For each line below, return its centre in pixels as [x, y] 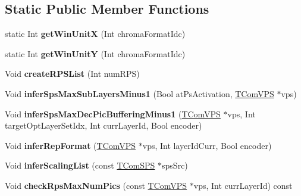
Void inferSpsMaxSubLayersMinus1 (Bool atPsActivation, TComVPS [139, 93]
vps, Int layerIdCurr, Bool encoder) [207, 145]
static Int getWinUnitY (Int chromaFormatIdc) [95, 53]
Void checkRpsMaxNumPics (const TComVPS [96, 185]
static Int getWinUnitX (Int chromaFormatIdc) [95, 34]
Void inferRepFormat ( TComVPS [70, 145]
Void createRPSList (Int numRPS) [72, 74]
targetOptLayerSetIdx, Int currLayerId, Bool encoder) [104, 125]
